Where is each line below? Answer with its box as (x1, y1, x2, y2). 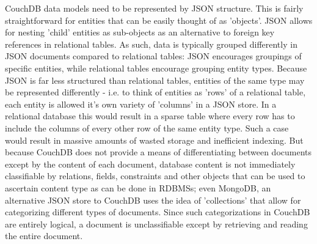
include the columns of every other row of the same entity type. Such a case (5, 121, 289, 134)
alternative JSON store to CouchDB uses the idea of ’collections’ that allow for (5, 193, 301, 206)
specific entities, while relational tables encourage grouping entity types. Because (5, 61, 307, 74)
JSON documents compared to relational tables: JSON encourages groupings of (5, 50, 302, 62)
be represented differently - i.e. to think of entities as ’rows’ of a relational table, (5, 86, 306, 98)
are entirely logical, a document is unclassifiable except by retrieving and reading (5, 217, 308, 230)
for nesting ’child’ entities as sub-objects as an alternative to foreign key (5, 26, 275, 39)
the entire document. (5, 229, 83, 242)
